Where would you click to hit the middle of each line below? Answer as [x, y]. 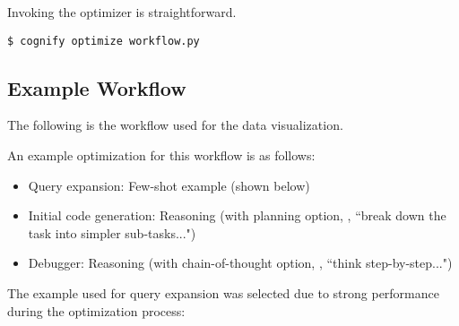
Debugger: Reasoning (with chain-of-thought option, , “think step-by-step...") [240, 263]
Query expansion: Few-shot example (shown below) [169, 185]
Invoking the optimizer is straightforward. [122, 12]
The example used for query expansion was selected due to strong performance [223, 293]
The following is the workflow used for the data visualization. [175, 125]
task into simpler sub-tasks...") [112, 232]
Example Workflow [97, 87]
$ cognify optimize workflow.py [104, 41]
